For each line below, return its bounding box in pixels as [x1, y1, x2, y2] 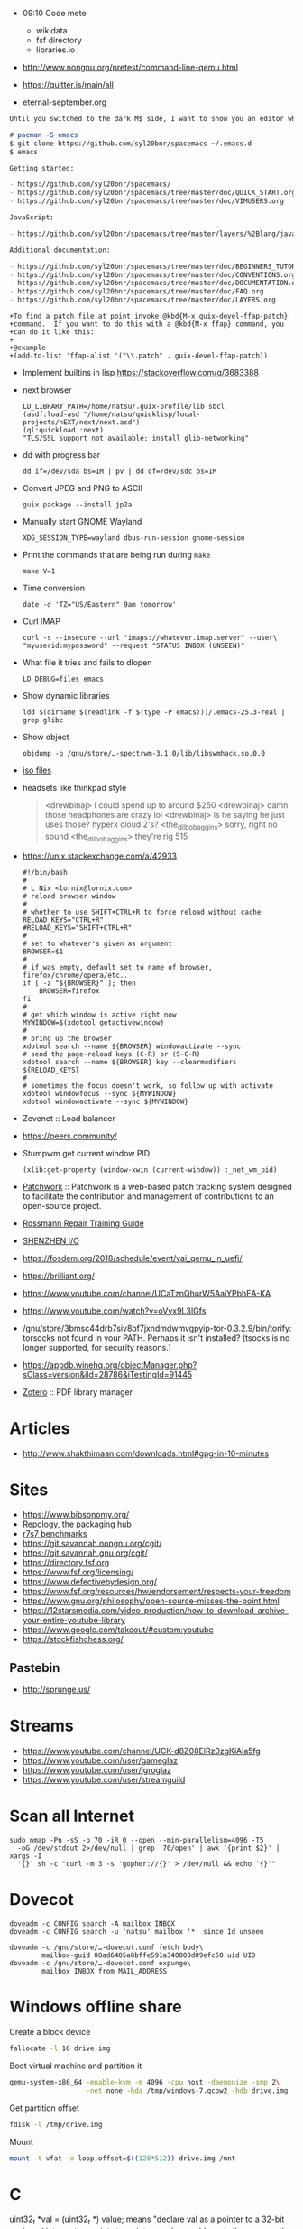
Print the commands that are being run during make [22, 550, 211, 560]
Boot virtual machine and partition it [9, 2060, 142, 2071]
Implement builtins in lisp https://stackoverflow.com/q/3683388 [22, 367, 260, 377]
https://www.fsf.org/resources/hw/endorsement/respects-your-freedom [22, 1586, 291, 1597]
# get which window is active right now [22, 1010, 177, 1019]
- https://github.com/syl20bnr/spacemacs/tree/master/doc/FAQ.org [9, 287, 264, 296]
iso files [22, 765, 52, 776]
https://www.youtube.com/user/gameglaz [22, 1755, 179, 1766]
